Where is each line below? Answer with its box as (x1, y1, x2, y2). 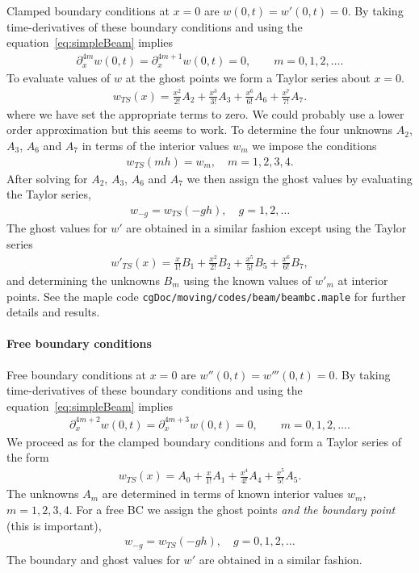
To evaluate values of (6, 69, 111, 86)
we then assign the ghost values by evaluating (186, 169, 413, 186)
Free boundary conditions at (6, 366, 147, 383)
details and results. (6, 303, 100, 320)
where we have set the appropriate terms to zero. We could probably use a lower (6, 105, 404, 122)
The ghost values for (6, 220, 107, 236)
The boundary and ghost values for (6, 550, 180, 567)
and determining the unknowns (6, 271, 160, 288)
